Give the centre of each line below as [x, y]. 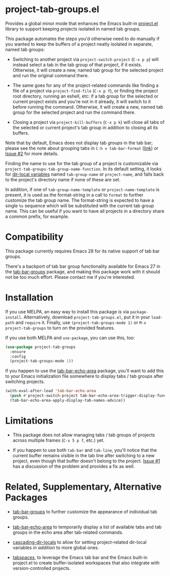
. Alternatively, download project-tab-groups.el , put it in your [86, 317]
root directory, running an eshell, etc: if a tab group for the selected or [85, 96]
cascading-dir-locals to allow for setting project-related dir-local [79, 542]
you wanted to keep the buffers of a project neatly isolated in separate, [79, 44]
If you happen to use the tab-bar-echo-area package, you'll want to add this [85, 371]
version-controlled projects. [41, 568]
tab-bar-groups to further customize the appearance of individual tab [85, 511]
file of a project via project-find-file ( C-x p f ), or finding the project [85, 90]
